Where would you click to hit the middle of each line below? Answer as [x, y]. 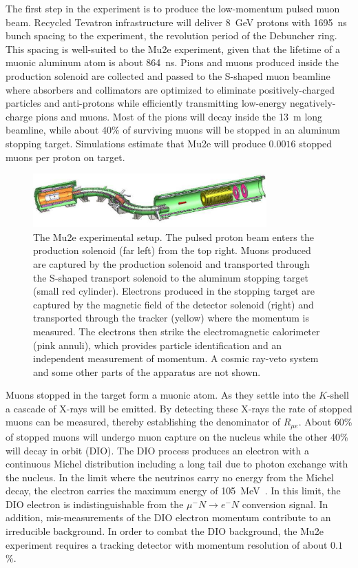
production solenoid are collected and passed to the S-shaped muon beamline [168, 75]
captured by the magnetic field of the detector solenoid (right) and [173, 304]
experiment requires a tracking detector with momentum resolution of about [167, 544]
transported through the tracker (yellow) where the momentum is [171, 318]
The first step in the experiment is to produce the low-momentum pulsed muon [173, 8]
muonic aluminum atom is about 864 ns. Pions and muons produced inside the [172, 62]
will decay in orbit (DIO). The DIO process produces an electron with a [157, 450]
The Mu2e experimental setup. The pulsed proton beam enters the [173, 236]
